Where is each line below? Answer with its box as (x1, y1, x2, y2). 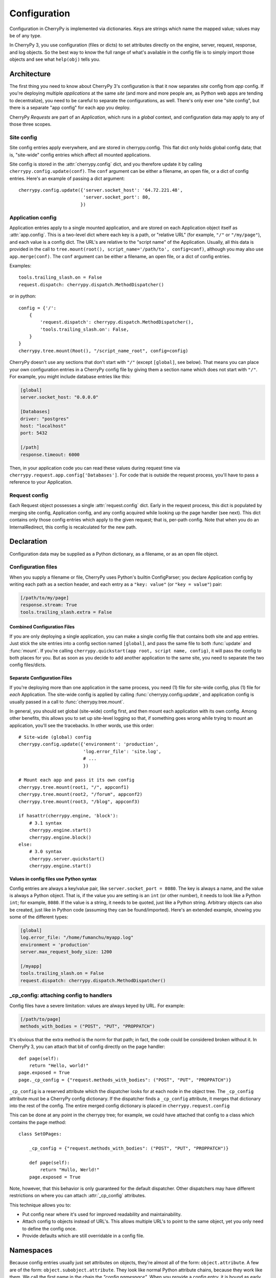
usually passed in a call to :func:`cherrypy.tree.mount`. (9, 698, 125, 705)
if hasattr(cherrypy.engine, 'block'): (18, 813, 119, 819)
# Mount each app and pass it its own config (18, 777, 135, 783)
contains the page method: (9, 1119, 66, 1125)
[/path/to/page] (20, 1016, 61, 1022)
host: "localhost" (20, 423, 66, 429)
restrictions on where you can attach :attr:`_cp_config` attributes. (9, 1193, 146, 1199)
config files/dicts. (9, 662, 47, 668)
